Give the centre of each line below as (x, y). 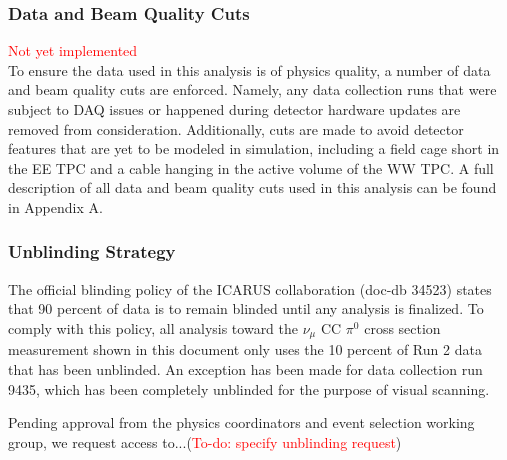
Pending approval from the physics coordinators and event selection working (241, 422)
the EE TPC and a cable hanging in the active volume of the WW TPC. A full (251, 167)
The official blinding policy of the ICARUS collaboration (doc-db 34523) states (250, 288)
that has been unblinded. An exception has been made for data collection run (245, 369)
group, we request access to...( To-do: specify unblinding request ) (205, 441)
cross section (402, 327)
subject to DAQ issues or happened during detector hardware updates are (234, 109)
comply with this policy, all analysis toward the (153, 327)
